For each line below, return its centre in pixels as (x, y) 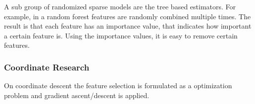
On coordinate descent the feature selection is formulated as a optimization (118, 86)
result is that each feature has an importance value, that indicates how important (128, 26)
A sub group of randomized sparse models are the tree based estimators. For (120, 6)
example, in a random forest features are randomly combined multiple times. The (127, 16)
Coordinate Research (47, 67)
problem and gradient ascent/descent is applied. (77, 95)
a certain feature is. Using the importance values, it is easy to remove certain (121, 35)
